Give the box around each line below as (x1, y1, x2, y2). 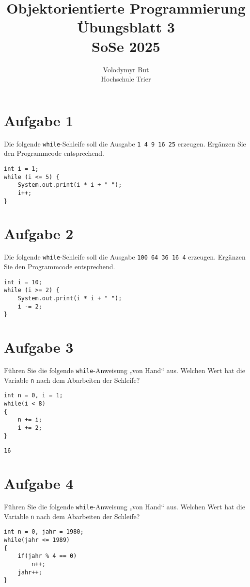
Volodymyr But (103, 64, 149, 74)
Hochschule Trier (101, 74, 151, 84)
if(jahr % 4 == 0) (17, 553, 77, 560)
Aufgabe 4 (4, 473, 74, 493)
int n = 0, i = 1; (4, 392, 63, 399)
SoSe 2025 (92, 36, 160, 56)
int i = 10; (4, 278, 42, 286)
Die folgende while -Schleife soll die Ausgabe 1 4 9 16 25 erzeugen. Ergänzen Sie (4, 138, 246, 148)
